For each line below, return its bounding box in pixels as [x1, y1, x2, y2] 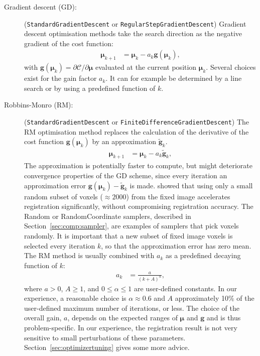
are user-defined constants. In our [134, 283, 237, 293]
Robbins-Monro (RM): [4, 99, 73, 110]
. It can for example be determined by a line [105, 73, 242, 83]
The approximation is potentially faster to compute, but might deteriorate [24, 160, 252, 171]
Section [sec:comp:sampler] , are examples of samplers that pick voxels [24, 220, 239, 231]
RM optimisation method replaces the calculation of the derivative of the [24, 126, 249, 137]
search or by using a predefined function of [24, 82, 156, 93]
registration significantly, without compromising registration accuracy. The [24, 201, 253, 211]
